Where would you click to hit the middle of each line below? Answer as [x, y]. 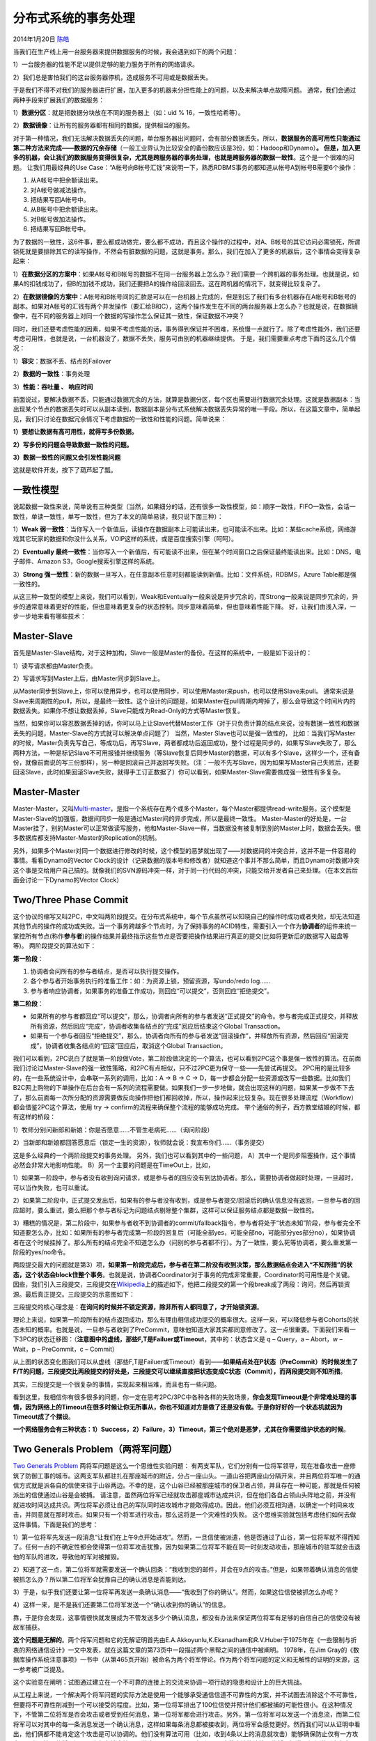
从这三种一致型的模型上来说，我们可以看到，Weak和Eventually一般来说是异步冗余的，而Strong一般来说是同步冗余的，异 [186, 597]
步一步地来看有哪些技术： [49, 616]
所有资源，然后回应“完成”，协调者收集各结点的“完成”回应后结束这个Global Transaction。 [157, 1026]
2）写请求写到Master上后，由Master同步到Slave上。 [88, 678]
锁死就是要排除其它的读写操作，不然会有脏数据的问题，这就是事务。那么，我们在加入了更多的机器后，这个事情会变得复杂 [187, 251]
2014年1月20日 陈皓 [41, 39]
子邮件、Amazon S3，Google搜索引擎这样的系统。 [85, 561]
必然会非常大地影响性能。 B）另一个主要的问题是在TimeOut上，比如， [113, 1165]
